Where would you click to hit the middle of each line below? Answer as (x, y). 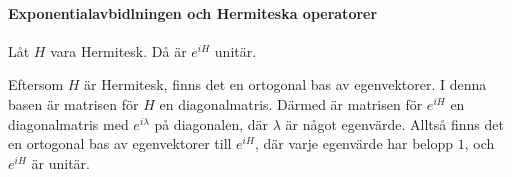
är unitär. (60, 162)
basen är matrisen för (73, 103)
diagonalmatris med (68, 123)
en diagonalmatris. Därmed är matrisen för (291, 103)
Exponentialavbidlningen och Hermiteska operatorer (193, 12)
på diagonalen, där (211, 123)
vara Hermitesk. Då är (118, 50)
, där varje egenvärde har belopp (354, 143)
